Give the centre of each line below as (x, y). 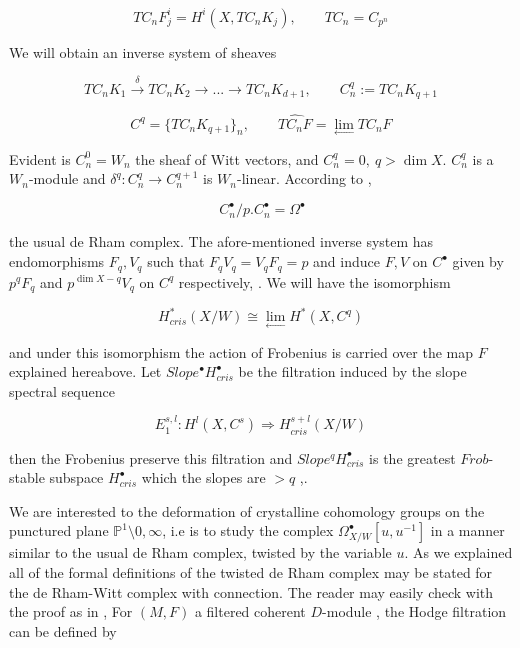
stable (27, 477)
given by (478, 261)
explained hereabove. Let (85, 371)
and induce (346, 261)
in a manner (467, 530)
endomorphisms (57, 261)
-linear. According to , (304, 178)
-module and (67, 178)
